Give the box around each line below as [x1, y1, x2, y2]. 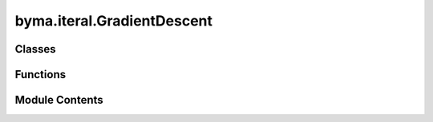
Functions [14, 68, 67, 81]
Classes [14, 42, 56, 56]
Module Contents [14, 93, 103, 107]
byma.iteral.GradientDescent [14, 12, 212, 30]
